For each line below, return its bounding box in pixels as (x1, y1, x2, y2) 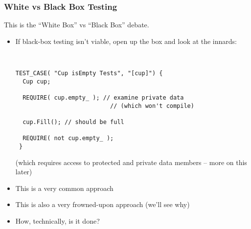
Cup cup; (23, 78, 51, 85)
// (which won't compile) (110, 102, 194, 109)
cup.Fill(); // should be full (23, 118, 124, 125)
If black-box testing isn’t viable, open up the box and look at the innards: (15, 36, 237, 46)
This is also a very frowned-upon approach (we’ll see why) (15, 199, 190, 209)
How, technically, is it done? (15, 215, 100, 226)
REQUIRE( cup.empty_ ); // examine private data (23, 94, 184, 101)
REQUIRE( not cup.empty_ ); (23, 135, 114, 142)
